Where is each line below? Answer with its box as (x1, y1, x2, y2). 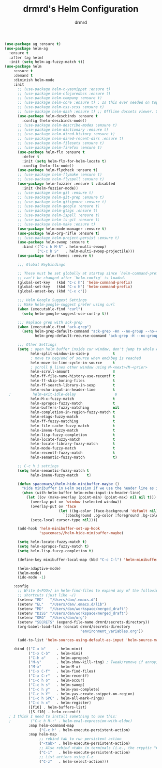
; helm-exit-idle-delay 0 (9, 392, 118, 397)
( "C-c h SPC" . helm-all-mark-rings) (28, 696, 104, 701)
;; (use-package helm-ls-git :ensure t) (17, 217, 100, 223)
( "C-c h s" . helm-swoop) (28, 682, 85, 687)
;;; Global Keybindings (17, 262, 66, 267)
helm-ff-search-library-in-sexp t (30, 383, 116, 388)
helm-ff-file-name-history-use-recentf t (30, 374, 116, 379)
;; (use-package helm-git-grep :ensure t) (17, 195, 104, 200)
